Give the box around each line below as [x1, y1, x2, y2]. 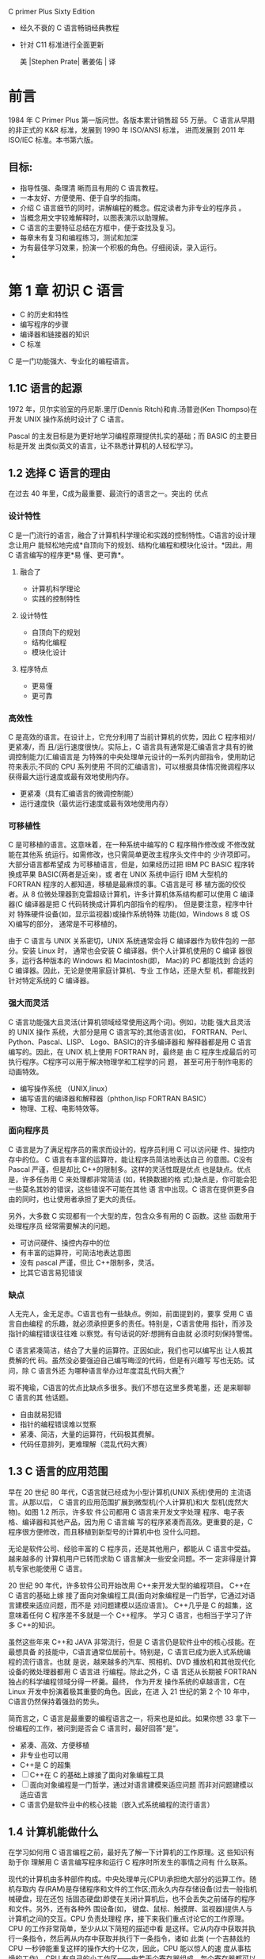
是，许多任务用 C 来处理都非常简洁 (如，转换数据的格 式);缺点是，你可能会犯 [8, 1174, 257, 1184]
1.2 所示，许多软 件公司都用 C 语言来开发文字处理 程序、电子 [40, 1507, 238, 1516]
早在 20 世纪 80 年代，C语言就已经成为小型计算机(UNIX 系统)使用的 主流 [8, 1487, 245, 1496]
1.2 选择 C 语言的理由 [8, 466, 111, 479]
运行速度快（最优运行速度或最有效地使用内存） [19, 798, 172, 808]
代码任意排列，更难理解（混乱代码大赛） [19, 1439, 152, 1449]
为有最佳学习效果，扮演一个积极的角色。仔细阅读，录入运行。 [19, 242, 221, 252]
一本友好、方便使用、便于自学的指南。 [19, 193, 145, 202]
